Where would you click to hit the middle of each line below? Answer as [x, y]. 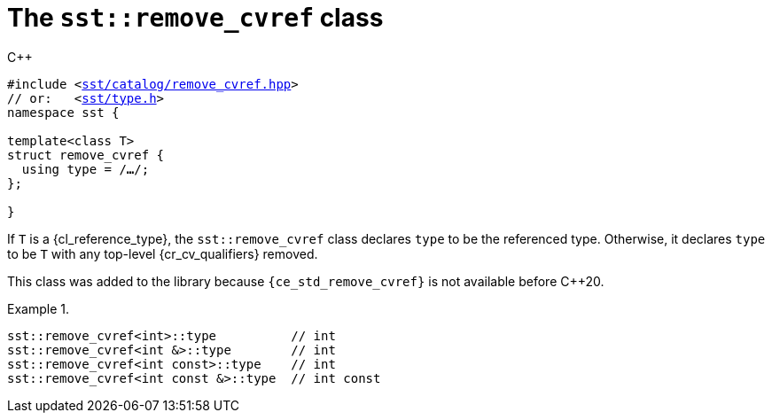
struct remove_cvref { [86, 155]
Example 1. [38, 308]
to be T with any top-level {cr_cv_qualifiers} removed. [163, 253]
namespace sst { [63, 112]
